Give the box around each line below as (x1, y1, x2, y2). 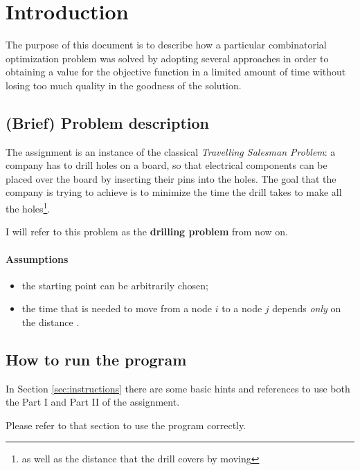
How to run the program (6, 348, 187, 370)
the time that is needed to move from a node (21, 301, 213, 316)
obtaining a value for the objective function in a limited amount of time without (6, 64, 346, 79)
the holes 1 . (6, 199, 51, 215)
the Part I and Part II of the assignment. (6, 395, 180, 409)
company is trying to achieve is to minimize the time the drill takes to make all (6, 185, 342, 199)
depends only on (272, 301, 341, 316)
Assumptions (6, 251, 69, 266)
